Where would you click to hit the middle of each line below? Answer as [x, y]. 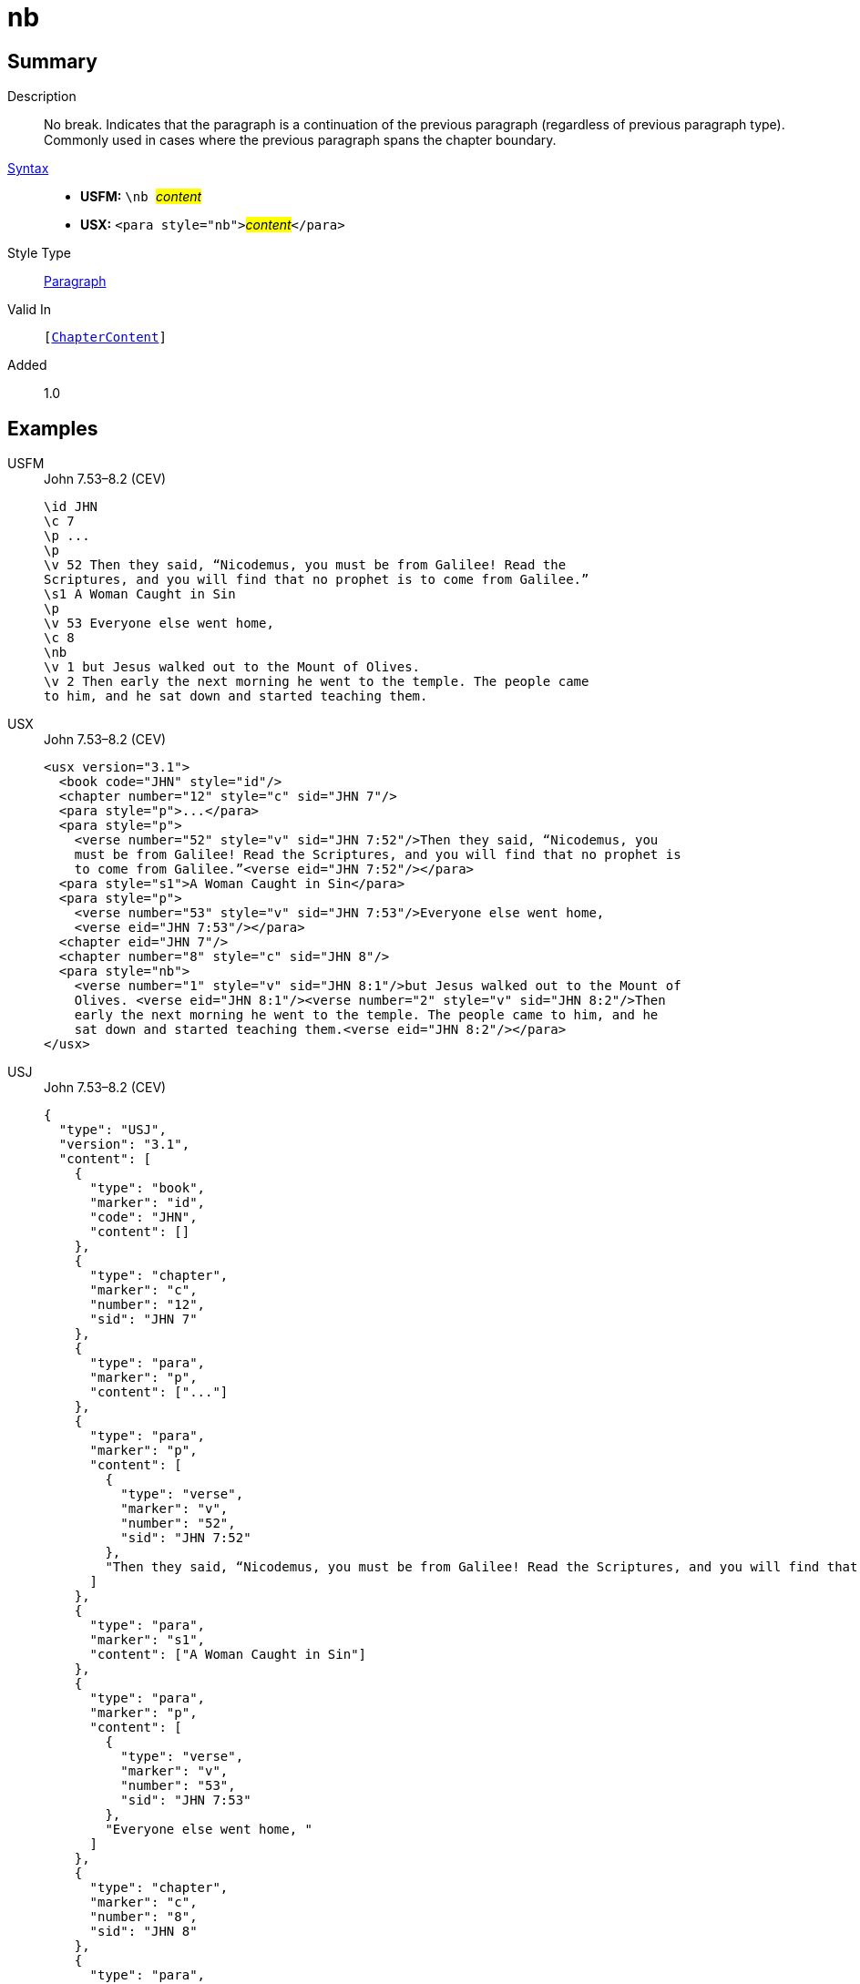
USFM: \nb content [141, 197]
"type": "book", [148, 1188]
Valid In [30, 310]
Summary [52, 61]
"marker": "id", [148, 1203]
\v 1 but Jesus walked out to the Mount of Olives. [232, 667]
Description [42, 97]
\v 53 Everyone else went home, [159, 624]
